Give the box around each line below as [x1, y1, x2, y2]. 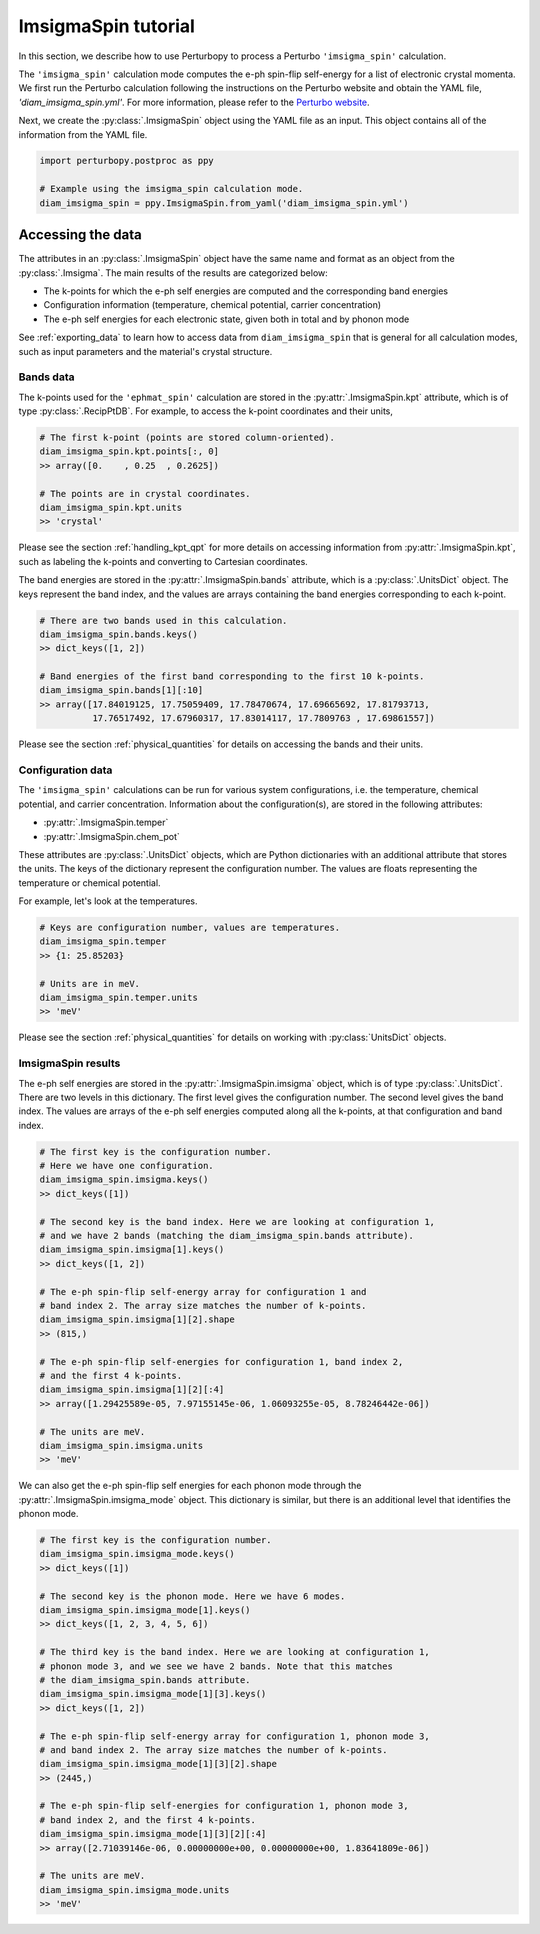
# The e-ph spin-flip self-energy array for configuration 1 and [39, 1286, 367, 1297]
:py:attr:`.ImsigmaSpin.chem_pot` [43, 830, 180, 842]
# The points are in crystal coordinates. [39, 488, 251, 499]
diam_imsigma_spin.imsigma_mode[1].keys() [39, 1605, 251, 1615]
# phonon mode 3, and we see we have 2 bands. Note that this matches [39, 1660, 394, 1672]
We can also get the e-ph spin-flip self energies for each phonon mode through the [18, 1480, 362, 1492]
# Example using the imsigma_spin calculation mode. [39, 183, 304, 195]
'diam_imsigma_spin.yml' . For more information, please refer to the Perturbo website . [18, 96, 370, 108]
